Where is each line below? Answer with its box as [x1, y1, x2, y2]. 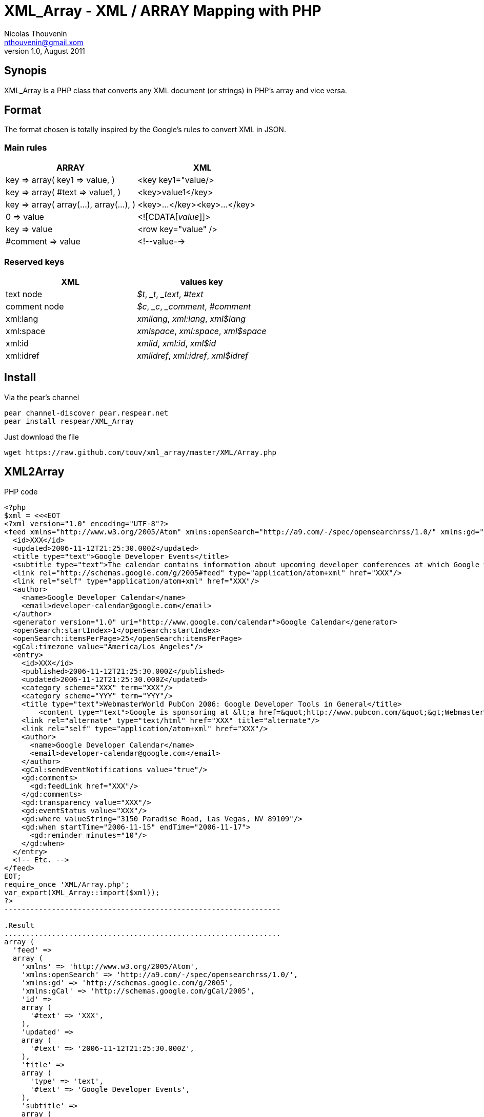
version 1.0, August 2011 [4, 46, 85, 55]
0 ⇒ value [6, 212, 44, 222]
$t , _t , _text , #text [137, 288, 204, 299]
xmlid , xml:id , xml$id [137, 338, 216, 348]
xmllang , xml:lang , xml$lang [137, 313, 246, 324]
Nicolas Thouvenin [4, 29, 67, 38]
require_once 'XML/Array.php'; [4, 880, 130, 888]
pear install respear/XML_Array [4, 417, 134, 425]
